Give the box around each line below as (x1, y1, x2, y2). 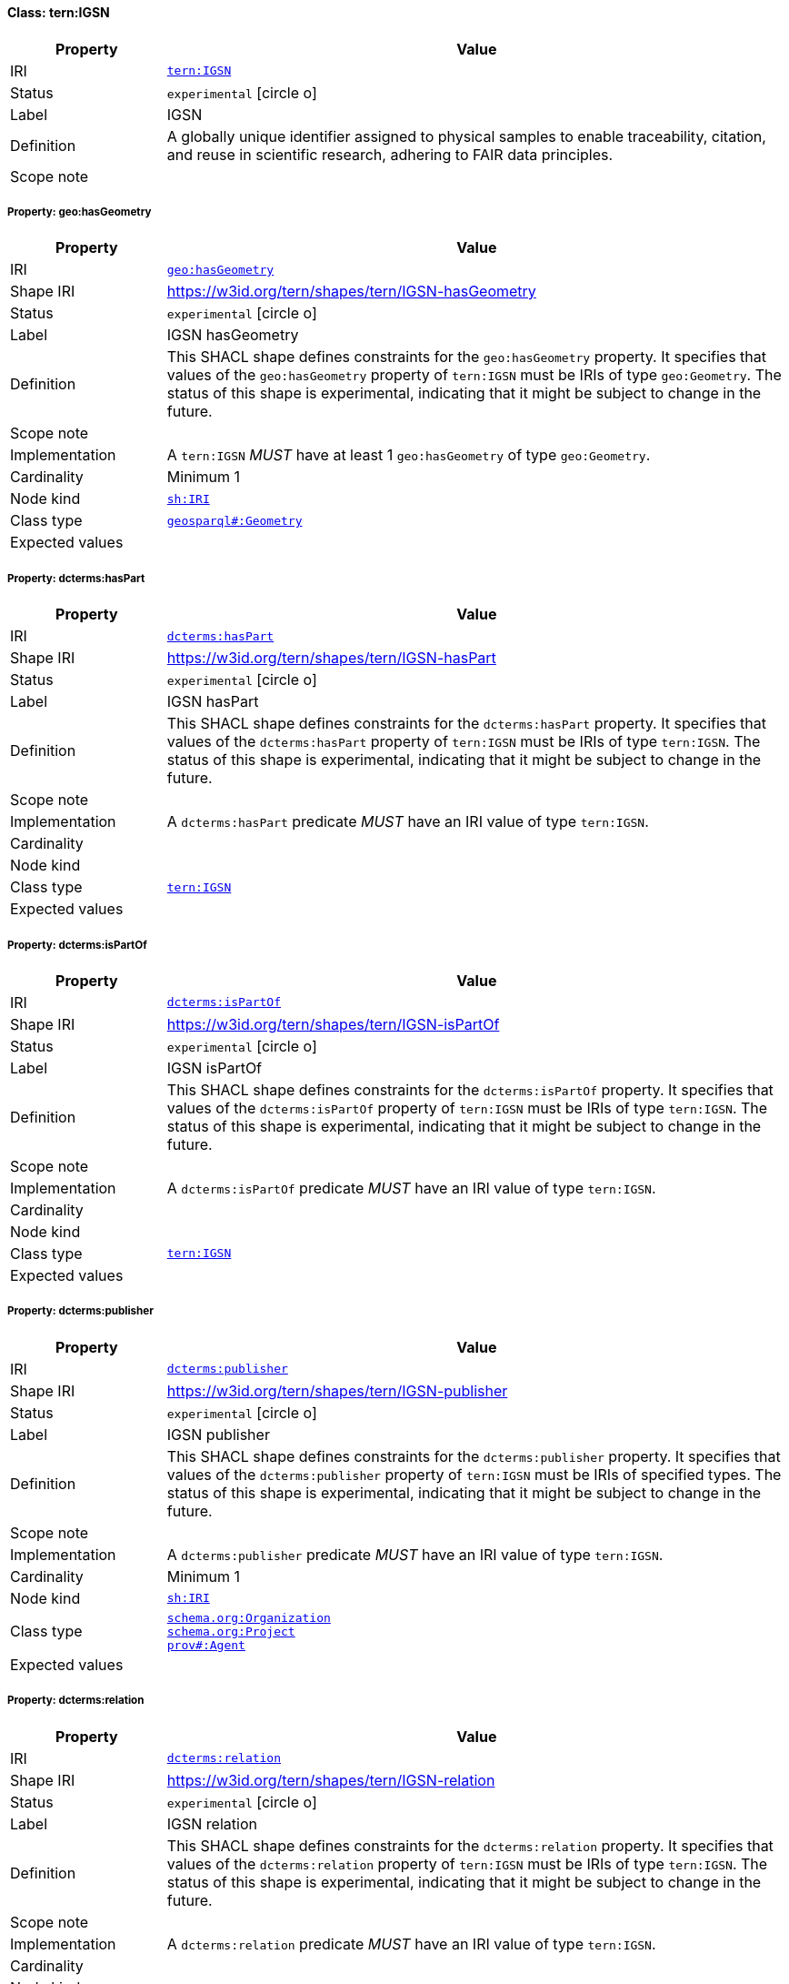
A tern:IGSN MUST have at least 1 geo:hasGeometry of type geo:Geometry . (166, 446, 651, 465)
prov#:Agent (166, 1637, 245, 1652)
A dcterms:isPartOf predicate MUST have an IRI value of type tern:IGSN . (166, 1178, 656, 1197)
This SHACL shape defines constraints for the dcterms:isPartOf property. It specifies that (166, 1080, 774, 1099)
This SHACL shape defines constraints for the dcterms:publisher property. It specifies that (166, 1446, 781, 1465)
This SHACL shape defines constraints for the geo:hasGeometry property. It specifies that (166, 347, 767, 367)
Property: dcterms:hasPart (7, 571, 145, 585)
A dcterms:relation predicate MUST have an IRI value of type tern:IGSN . (166, 1934, 656, 1953)
